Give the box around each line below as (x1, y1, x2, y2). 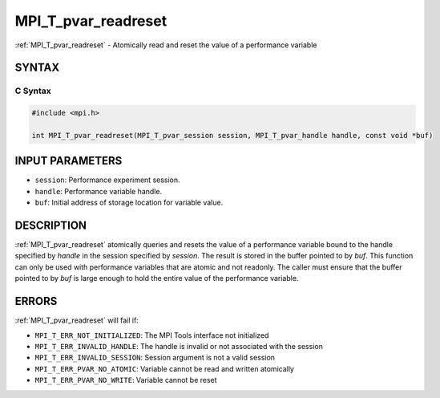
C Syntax (14, 85, 51, 96)
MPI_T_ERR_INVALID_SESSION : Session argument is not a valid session (34, 353, 276, 363)
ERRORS (14, 294, 58, 308)
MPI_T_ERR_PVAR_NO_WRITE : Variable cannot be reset (34, 376, 217, 385)
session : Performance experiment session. (34, 175, 180, 185)
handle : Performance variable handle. (34, 186, 163, 196)
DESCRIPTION (14, 218, 87, 232)
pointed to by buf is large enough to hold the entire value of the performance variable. (14, 274, 299, 283)
